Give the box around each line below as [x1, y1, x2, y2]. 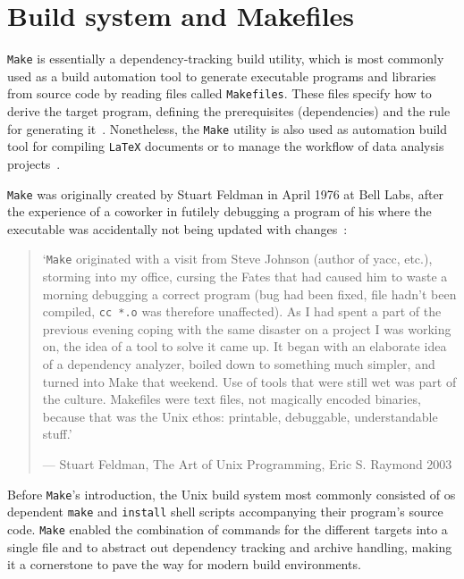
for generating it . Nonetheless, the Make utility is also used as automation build [7, 119, 447, 138]
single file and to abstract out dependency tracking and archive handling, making [7, 537, 452, 556]
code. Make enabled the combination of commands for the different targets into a [7, 519, 448, 538]
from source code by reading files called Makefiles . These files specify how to [7, 84, 432, 103]
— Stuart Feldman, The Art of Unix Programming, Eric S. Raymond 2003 [42, 455, 452, 474]
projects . [7, 154, 61, 172]
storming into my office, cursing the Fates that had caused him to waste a [42, 267, 448, 286]
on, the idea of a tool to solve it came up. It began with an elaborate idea [42, 337, 447, 356]
